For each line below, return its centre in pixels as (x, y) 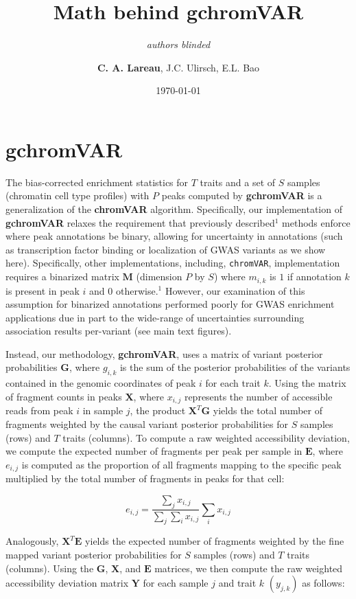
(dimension (159, 276)
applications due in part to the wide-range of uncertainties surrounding (155, 317)
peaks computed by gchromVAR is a (242, 195)
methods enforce (316, 222)
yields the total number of (268, 410)
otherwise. (137, 290)
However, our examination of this (235, 290)
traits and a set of (238, 182)
